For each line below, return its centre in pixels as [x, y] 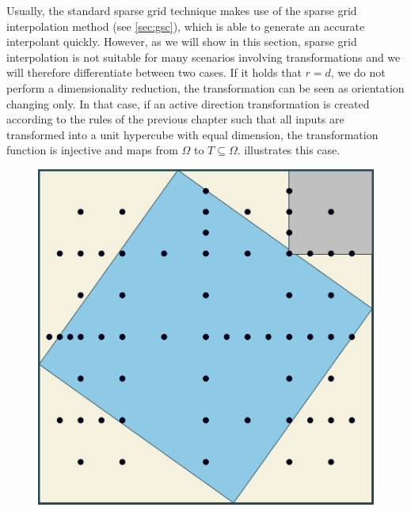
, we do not [358, 72]
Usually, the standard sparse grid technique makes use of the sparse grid [182, 10]
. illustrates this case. [289, 150]
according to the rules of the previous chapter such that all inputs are [175, 119]
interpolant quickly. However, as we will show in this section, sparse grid [182, 42]
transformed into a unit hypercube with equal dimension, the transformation [192, 134]
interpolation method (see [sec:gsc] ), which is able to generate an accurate [186, 26]
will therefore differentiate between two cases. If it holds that [154, 72]
